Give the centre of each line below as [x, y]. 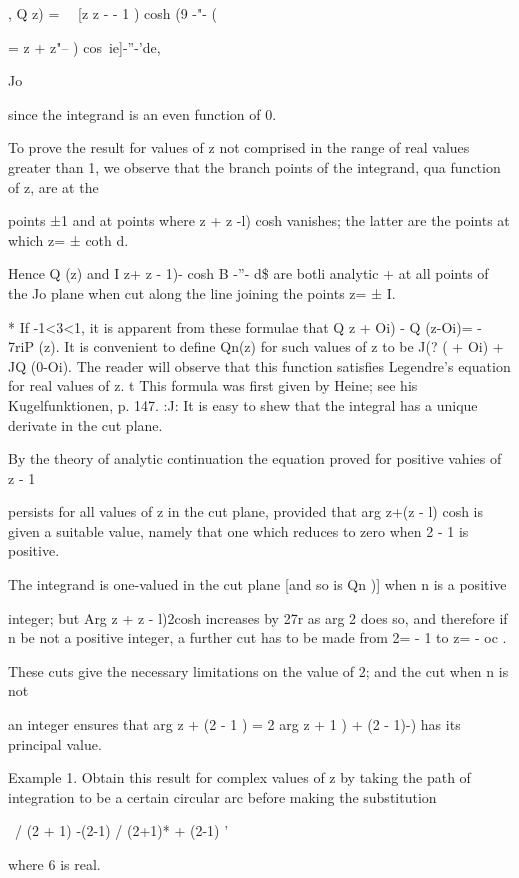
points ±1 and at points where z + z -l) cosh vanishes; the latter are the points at [259, 220]
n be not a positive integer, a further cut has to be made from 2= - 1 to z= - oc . [257, 637]
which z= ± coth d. [68, 239]
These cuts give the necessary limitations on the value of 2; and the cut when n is [258, 670]
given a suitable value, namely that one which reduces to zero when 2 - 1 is [238, 530]
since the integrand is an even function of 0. [142, 113]
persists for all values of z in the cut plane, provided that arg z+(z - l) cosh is [246, 511]
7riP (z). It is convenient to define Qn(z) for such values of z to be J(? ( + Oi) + [256, 346]
